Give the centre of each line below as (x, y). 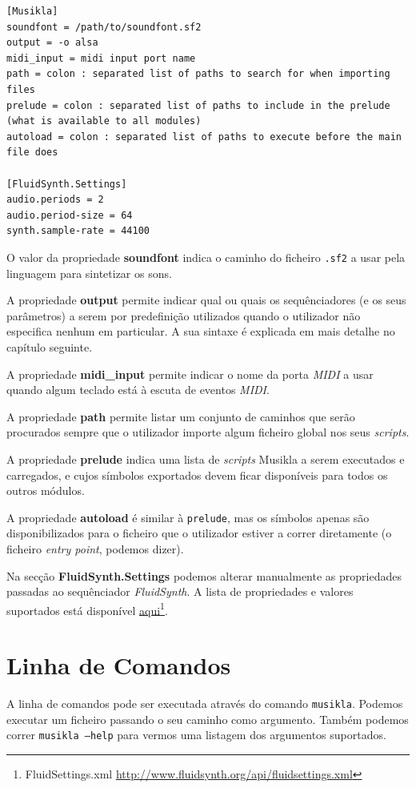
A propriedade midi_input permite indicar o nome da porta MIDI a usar (190, 374)
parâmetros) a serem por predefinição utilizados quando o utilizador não (184, 315)
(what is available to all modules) (104, 121)
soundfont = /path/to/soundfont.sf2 (104, 27)
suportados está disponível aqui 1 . (87, 609)
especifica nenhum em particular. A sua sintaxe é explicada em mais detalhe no (201, 331)
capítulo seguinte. (50, 346)
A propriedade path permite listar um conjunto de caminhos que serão (181, 416)
